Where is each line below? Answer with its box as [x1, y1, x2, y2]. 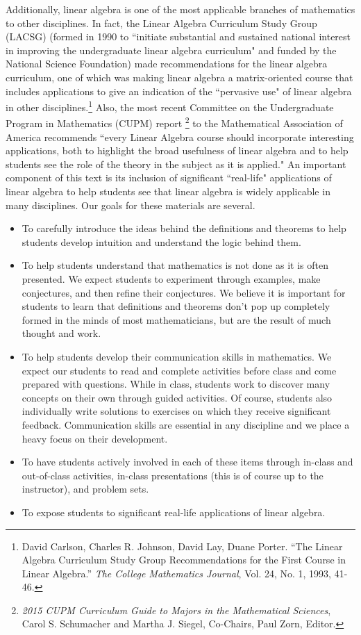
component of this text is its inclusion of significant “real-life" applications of [6, 170, 332, 185]
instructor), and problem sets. [22, 481, 149, 496]
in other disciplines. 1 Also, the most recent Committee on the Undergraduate [6, 98, 334, 114]
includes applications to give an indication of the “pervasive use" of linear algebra [6, 83, 352, 98]
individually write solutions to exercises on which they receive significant [22, 404, 331, 418]
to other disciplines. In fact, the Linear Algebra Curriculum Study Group [6, 15, 317, 30]
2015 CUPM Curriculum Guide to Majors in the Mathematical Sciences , [22, 602, 331, 617]
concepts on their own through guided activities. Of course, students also [22, 390, 333, 404]
